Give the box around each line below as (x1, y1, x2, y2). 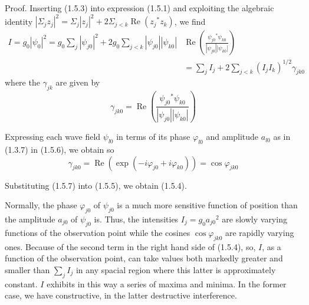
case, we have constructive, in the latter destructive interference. (5, 289, 237, 301)
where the (5, 76, 40, 88)
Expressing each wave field (5, 130, 101, 143)
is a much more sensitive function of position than (117, 199, 298, 211)
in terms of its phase (116, 130, 190, 143)
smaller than (5, 263, 50, 276)
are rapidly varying (225, 226, 294, 238)
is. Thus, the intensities (94, 212, 179, 225)
